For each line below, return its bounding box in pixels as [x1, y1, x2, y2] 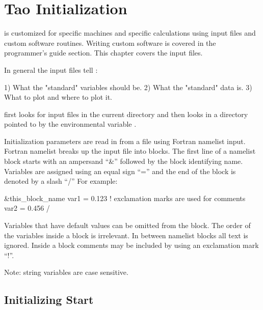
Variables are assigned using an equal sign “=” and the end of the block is [4, 165, 236, 176]
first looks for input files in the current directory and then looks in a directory [4, 108, 248, 119]
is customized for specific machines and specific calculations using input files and [4, 27, 256, 38]
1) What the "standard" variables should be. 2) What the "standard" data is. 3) [4, 81, 252, 92]
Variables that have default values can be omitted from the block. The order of [4, 220, 251, 231]
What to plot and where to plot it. [4, 92, 113, 102]
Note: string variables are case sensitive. [4, 267, 128, 277]
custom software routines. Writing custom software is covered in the [4, 37, 216, 48]
